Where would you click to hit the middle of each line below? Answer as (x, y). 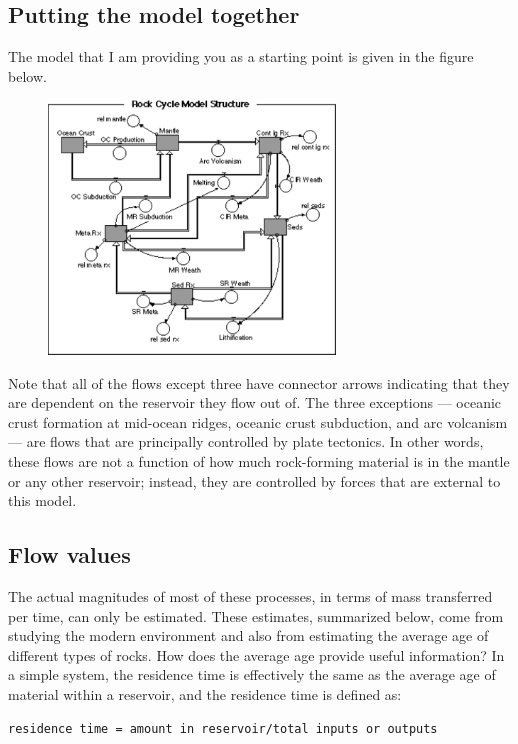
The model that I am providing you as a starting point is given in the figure (241, 56)
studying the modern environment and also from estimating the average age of (248, 635)
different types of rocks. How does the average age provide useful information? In (256, 654)
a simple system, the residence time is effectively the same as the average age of (252, 674)
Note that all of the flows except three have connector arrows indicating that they (259, 382)
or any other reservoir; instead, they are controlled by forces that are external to (254, 480)
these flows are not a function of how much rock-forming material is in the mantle (259, 460)
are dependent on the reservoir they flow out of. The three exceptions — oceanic (255, 402)
